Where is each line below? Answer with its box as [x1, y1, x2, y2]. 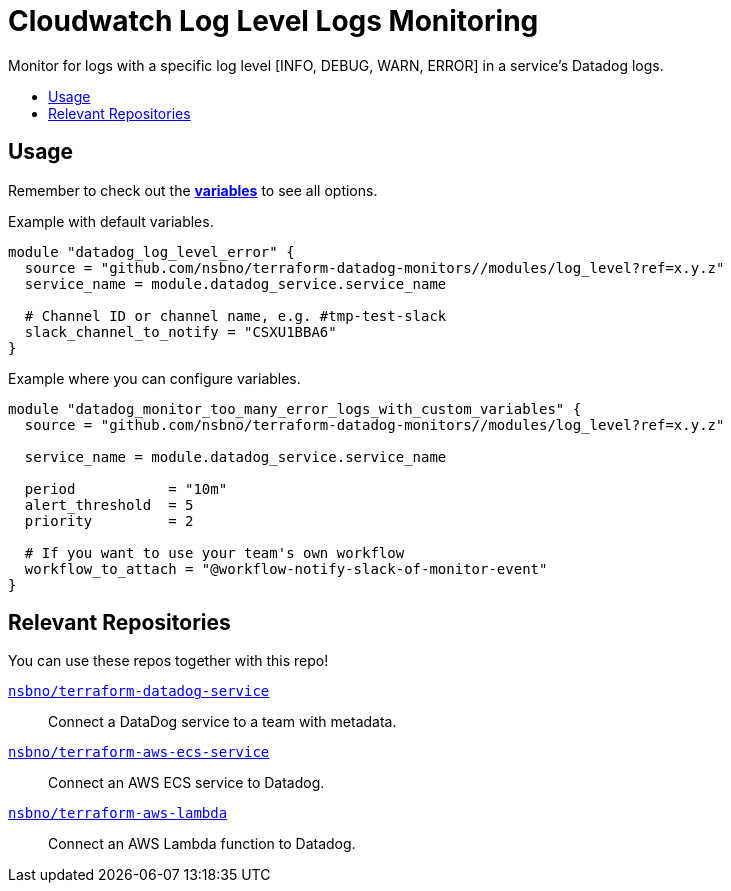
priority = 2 [24, 512, 194, 529]
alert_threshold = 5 [24, 496, 194, 513]
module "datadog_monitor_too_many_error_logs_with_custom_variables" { [8, 400, 582, 417]
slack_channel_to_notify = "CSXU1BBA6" [24, 323, 337, 340]
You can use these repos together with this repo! [8, 652, 329, 670]
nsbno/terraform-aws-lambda [8, 805, 228, 822]
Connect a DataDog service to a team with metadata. [48, 713, 397, 731]
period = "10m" [24, 480, 228, 497]
